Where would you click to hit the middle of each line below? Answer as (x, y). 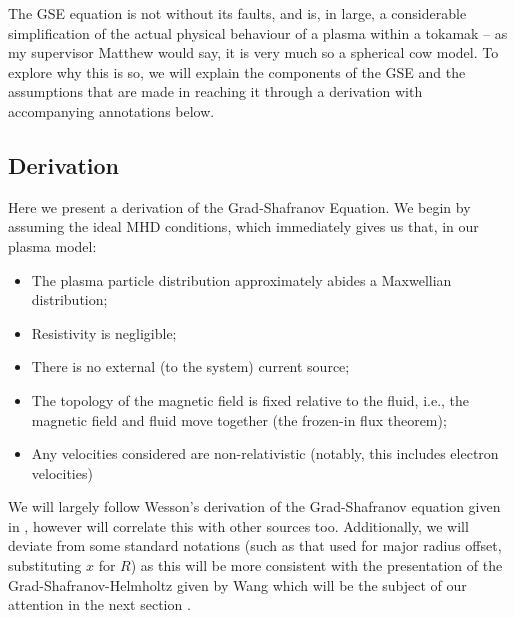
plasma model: (52, 245)
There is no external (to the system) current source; (190, 366)
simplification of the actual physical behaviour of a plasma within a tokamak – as (258, 32)
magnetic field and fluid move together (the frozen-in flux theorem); (239, 419)
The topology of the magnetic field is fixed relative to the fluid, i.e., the (250, 399)
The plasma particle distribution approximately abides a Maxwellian (241, 279)
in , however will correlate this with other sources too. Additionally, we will (238, 525)
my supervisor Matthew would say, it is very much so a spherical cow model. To (253, 52)
